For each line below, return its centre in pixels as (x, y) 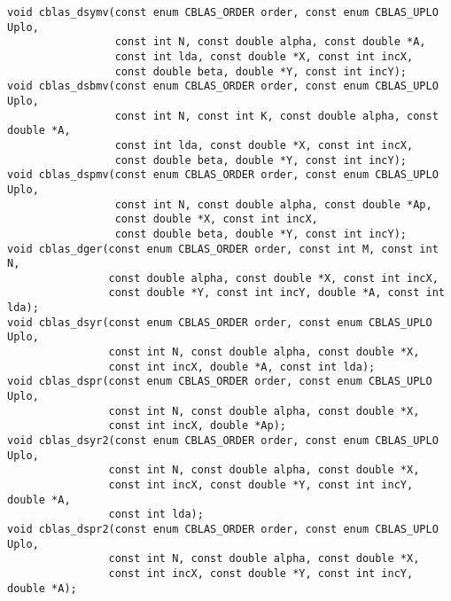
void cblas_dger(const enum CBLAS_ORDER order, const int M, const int (223, 249)
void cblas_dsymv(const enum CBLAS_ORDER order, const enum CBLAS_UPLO (223, 12)
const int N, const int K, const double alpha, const (276, 116)
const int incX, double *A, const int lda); (242, 367)
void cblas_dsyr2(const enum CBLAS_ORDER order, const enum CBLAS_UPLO (223, 441)
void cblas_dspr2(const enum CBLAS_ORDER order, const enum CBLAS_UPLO (223, 529)
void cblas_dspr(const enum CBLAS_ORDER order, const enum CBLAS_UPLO (220, 382)
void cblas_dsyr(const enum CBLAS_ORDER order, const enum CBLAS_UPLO (220, 322)
